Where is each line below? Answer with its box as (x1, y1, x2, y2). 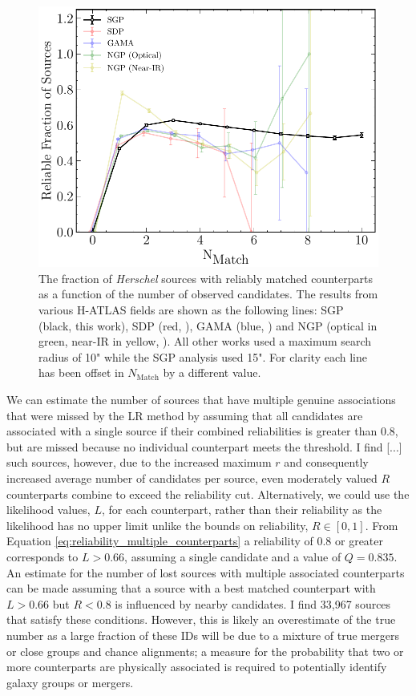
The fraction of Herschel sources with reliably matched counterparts (38, 269, 373, 286)
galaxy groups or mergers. (6, 674, 134, 690)
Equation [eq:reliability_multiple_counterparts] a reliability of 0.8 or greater (6, 532, 384, 549)
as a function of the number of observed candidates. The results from (38, 285, 378, 302)
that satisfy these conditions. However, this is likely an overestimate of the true (6, 611, 396, 628)
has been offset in (38, 364, 124, 381)
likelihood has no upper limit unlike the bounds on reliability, (6, 516, 309, 533)
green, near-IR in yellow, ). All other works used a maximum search (38, 333, 372, 350)
